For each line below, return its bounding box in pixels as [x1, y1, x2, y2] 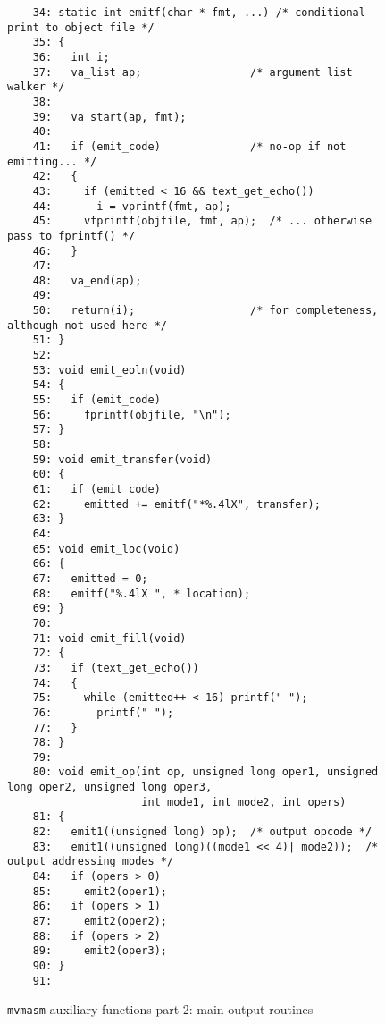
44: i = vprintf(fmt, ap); [32, 199, 231, 213]
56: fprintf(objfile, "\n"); [32, 408, 231, 421]
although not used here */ [7, 318, 167, 332]
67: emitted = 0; [32, 571, 148, 585]
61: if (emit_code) [32, 483, 161, 495]
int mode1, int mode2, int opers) [141, 795, 347, 808]
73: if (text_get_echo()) [32, 661, 199, 674]
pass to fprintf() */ [7, 229, 136, 242]
